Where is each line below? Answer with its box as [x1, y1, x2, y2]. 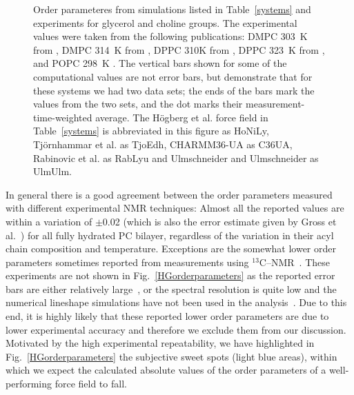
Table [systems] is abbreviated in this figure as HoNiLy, [33, 123, 269, 138]
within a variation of [6, 214, 92, 228]
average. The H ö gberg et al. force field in [95, 110, 268, 124]
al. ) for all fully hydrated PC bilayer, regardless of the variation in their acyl [6, 227, 334, 242]
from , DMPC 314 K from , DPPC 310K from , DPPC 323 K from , [33, 42, 325, 57]
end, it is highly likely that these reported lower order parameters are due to [6, 309, 329, 323]
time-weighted [33, 110, 92, 124]
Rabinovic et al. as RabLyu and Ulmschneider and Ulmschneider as [33, 150, 319, 165]
